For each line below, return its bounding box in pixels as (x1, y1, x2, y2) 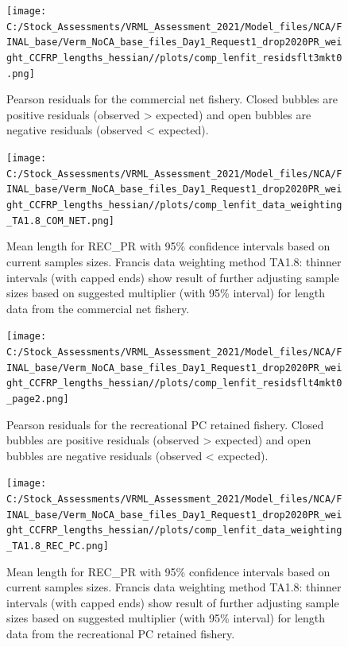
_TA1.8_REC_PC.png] (6, 540, 109, 552)
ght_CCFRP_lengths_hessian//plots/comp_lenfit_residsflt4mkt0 (6, 378, 342, 389)
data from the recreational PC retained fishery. (6, 626, 235, 642)
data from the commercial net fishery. (6, 300, 190, 316)
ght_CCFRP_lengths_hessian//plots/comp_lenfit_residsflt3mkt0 (6, 52, 342, 64)
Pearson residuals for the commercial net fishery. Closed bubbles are (6, 91, 338, 107)
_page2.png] (6, 393, 69, 405)
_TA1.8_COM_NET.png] (6, 215, 115, 227)
